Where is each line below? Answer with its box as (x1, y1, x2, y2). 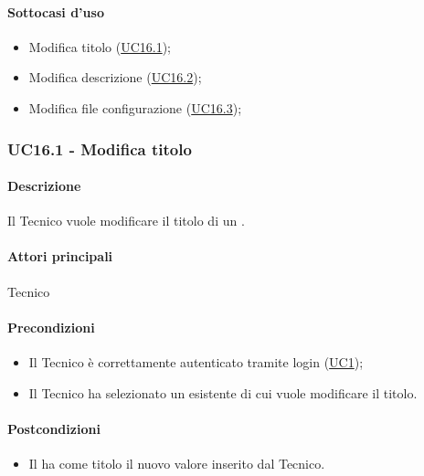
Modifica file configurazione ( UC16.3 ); (28, 98, 242, 117)
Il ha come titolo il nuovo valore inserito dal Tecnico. (28, 453, 325, 472)
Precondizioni (7, 317, 95, 336)
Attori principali (7, 247, 113, 266)
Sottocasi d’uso (7, 2, 104, 21)
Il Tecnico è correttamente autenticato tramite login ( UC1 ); (28, 353, 364, 371)
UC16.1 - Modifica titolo (7, 137, 192, 160)
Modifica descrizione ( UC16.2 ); (28, 68, 202, 87)
